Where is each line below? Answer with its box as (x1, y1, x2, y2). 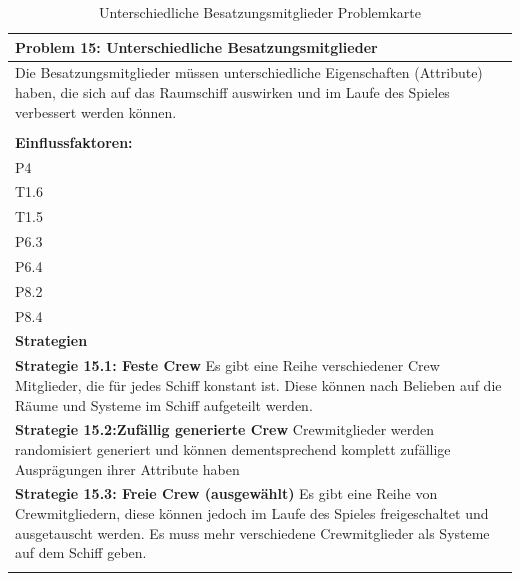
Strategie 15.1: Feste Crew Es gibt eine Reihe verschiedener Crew (15, 355, 440, 376)
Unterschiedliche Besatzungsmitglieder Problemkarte (99, 2, 421, 22)
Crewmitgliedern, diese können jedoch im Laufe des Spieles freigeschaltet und (15, 502, 489, 523)
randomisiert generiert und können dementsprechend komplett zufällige (15, 438, 451, 459)
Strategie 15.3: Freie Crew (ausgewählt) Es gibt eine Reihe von (15, 483, 438, 504)
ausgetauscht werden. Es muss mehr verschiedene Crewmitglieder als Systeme (15, 522, 490, 543)
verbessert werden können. (15, 101, 177, 122)
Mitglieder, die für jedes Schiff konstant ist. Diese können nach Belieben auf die (15, 374, 502, 395)
